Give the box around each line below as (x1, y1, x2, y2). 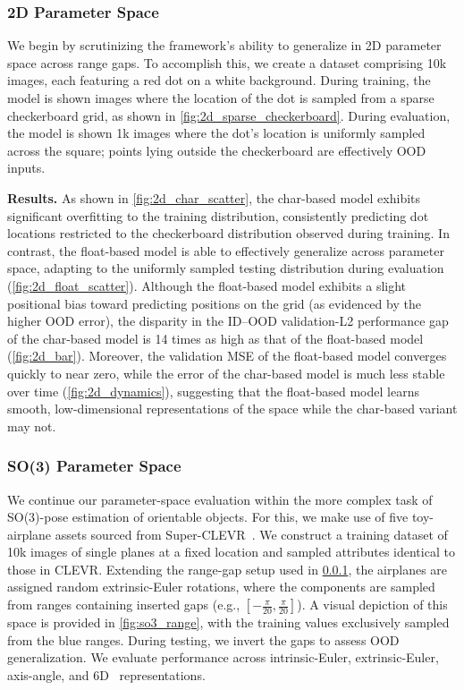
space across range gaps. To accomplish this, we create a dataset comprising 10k (7, 53, 447, 72)
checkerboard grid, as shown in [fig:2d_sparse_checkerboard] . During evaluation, (7, 106, 451, 124)
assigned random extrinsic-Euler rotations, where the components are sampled (7, 577, 435, 596)
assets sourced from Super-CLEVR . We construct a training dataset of (55, 524, 448, 543)
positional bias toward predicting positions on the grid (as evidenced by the (7, 294, 421, 312)
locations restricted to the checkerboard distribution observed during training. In (7, 224, 450, 243)
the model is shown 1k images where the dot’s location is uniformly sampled (7, 124, 426, 142)
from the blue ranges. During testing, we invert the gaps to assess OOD (7, 630, 400, 649)
